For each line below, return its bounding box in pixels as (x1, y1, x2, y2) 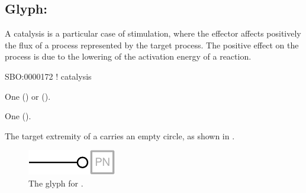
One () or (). (5, 90, 51, 102)
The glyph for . (28, 176, 83, 189)
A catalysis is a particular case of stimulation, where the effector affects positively (5, 27, 301, 40)
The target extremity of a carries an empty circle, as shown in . (5, 129, 235, 142)
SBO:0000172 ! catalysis (5, 70, 92, 82)
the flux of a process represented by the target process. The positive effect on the (5, 38, 299, 51)
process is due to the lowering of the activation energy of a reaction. (5, 50, 252, 63)
